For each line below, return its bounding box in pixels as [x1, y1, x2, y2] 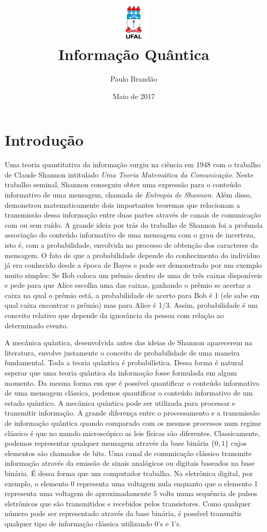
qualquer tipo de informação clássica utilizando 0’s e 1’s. [5, 518, 181, 528]
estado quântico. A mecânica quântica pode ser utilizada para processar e [5, 397, 236, 408]
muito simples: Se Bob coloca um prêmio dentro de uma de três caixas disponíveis [5, 269, 262, 280]
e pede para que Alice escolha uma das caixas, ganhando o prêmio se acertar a [5, 280, 251, 290]
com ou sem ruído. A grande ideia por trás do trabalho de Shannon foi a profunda [5, 219, 263, 230]
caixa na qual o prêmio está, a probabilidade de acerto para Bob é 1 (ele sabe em [5, 289, 260, 300]
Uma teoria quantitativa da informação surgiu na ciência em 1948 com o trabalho [5, 159, 261, 170]
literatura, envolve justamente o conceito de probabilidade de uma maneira [5, 347, 240, 358]
